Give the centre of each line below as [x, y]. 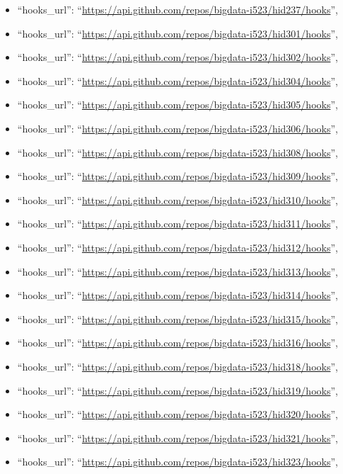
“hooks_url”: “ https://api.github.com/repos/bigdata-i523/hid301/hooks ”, [178, 33]
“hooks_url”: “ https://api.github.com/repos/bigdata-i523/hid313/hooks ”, [178, 271]
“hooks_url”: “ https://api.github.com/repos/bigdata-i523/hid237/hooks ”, [178, 9]
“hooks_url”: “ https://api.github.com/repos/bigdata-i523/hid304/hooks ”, [178, 80]
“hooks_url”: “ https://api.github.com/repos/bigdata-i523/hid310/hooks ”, [178, 199]
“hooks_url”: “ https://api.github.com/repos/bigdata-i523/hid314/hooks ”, [178, 295]
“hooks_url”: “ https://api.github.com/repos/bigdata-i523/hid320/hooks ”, [178, 414]
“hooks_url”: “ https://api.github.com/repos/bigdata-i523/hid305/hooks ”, [178, 105]
